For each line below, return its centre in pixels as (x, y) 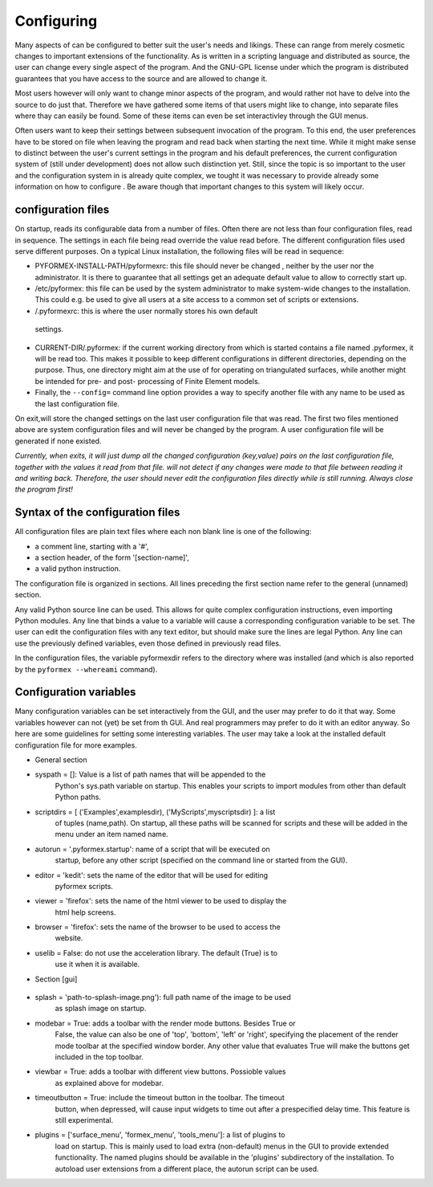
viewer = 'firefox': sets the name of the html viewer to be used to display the (161, 901)
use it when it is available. (97, 965)
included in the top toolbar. (99, 1057)
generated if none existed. (58, 441)
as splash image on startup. (101, 1009)
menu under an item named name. (111, 834)
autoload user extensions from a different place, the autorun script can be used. (187, 1169)
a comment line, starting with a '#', (92, 546)
